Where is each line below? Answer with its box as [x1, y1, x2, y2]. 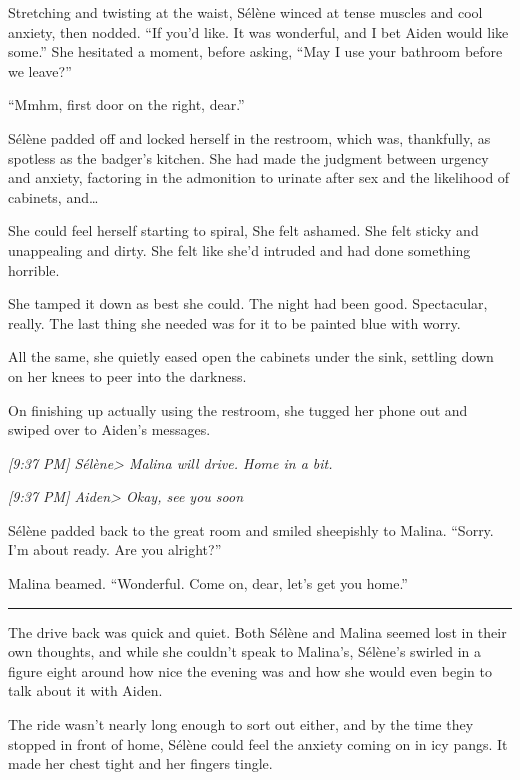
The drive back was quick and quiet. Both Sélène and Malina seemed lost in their [8, 621, 507, 642]
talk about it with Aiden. [8, 680, 163, 701]
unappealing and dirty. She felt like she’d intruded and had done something [8, 239, 471, 260]
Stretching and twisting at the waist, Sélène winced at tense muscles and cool [8, 2, 483, 22]
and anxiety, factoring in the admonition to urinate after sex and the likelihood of [8, 167, 510, 188]
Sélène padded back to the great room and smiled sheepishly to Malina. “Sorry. [8, 519, 494, 540]
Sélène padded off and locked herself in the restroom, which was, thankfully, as [8, 127, 491, 148]
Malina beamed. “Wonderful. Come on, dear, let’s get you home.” [8, 573, 408, 594]
